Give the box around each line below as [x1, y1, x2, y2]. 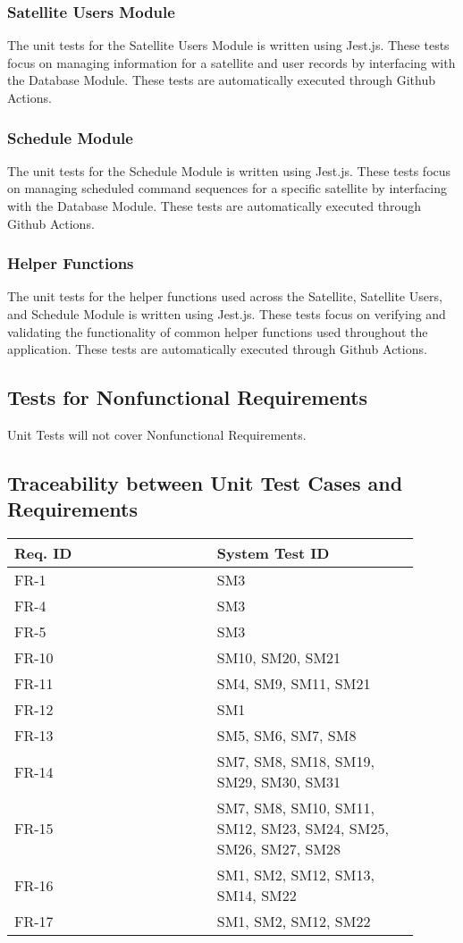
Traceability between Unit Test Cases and [7, 468, 403, 496]
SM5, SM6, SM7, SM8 [216, 725, 357, 746]
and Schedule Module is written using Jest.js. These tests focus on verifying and [7, 305, 446, 323]
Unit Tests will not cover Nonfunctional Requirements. [7, 425, 307, 443]
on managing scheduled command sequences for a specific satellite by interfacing [7, 179, 447, 198]
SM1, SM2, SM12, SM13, [216, 864, 375, 886]
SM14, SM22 [216, 885, 297, 906]
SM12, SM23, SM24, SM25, [216, 818, 389, 839]
